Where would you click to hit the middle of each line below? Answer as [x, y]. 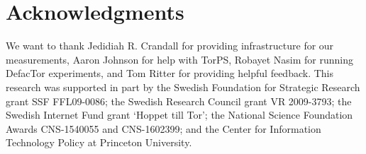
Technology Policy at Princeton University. [99, 142]
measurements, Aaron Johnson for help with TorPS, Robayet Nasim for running [179, 59]
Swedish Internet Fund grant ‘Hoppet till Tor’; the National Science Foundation [179, 115]
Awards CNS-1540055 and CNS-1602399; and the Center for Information [163, 128]
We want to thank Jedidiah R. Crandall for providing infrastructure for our [170, 46]
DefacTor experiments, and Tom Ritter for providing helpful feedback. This [170, 73]
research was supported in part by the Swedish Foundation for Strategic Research [183, 87]
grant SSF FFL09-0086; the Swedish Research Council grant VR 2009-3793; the [179, 101]
